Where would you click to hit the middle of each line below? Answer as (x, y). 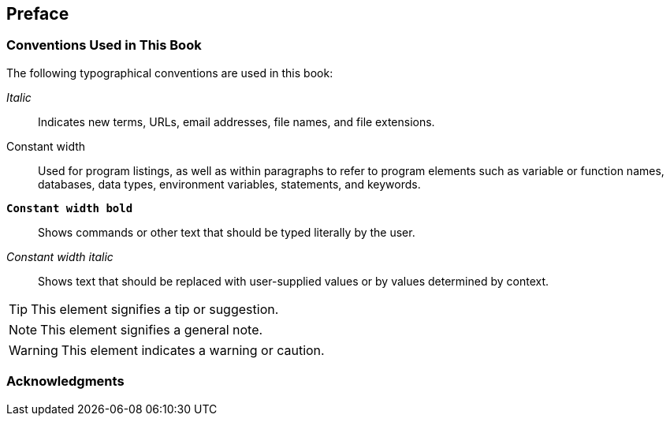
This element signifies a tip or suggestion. (155, 309)
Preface (38, 14)
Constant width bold (70, 208)
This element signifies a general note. (152, 329)
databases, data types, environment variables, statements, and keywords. (229, 184)
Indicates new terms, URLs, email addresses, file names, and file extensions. (236, 121)
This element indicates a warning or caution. (193, 350)
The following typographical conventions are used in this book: (170, 73)
